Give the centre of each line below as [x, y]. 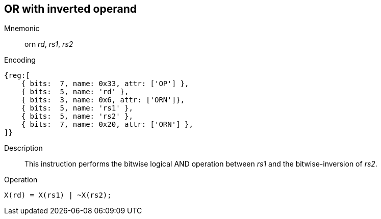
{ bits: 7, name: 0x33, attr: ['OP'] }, [105, 84]
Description [23, 148]
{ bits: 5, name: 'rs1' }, [77, 108]
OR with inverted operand [70, 9]
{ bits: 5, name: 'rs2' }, [77, 116]
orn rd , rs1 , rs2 [49, 44]
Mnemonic [22, 29]
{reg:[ [17, 76]
